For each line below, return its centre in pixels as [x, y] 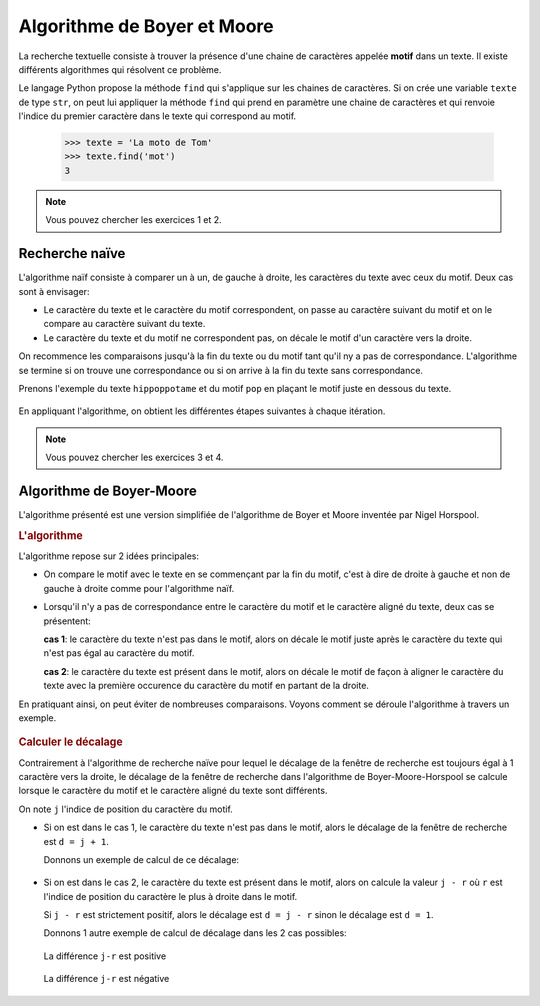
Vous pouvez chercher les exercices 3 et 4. [134, 457]
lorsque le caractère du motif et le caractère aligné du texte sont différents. [173, 791]
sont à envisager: [54, 291]
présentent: [67, 621]
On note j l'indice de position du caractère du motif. [126, 809]
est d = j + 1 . [76, 841]
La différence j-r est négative [106, 979]
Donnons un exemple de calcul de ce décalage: [141, 859]
